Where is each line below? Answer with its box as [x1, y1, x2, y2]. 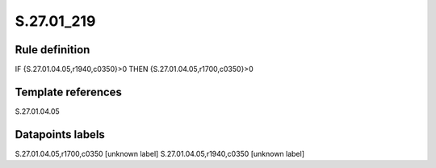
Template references [15, 85, 123, 99]
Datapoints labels [15, 128, 105, 141]
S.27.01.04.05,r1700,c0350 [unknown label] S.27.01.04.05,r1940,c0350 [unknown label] [15, 149, 305, 158]
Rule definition [15, 43, 90, 57]
